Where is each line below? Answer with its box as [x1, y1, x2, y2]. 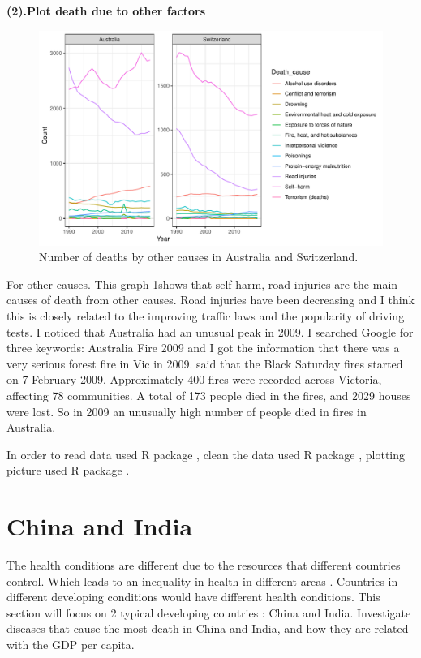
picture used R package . [6, 462, 130, 479]
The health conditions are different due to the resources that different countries [6, 557, 401, 574]
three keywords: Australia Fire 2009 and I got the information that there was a [6, 339, 400, 356]
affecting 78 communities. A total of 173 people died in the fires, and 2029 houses [6, 386, 411, 403]
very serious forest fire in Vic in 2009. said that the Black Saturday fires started [6, 355, 403, 372]
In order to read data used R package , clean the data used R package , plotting [6, 445, 406, 462]
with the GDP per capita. [6, 636, 135, 652]
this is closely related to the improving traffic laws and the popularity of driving [6, 307, 405, 324]
